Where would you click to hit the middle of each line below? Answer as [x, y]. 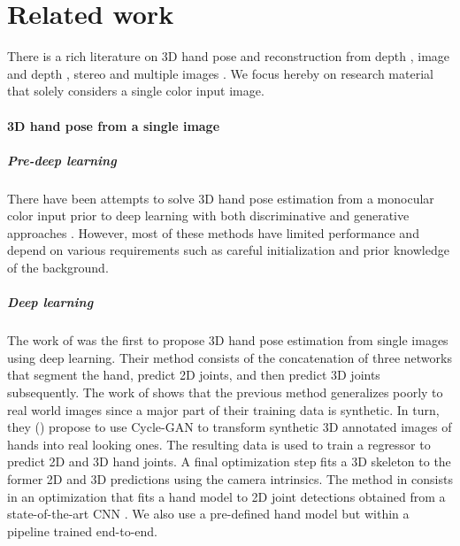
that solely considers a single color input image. [136, 91]
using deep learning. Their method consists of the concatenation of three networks [230, 357]
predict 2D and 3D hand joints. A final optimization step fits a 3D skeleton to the [229, 461]
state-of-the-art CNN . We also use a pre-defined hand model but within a [208, 514]
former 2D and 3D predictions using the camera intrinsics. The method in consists [230, 478]
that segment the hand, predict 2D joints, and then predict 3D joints [194, 375]
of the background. [58, 268]
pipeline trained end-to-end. [83, 531]
